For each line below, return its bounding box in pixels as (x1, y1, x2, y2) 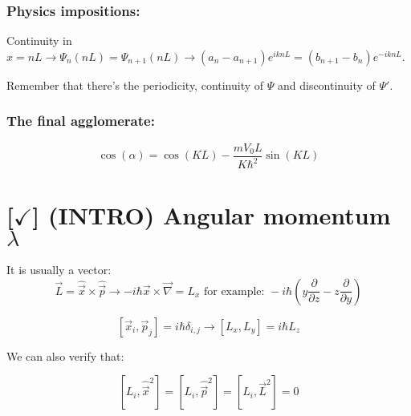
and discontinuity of (277, 76, 376, 93)
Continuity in (6, 32, 72, 49)
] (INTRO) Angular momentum (32, 199, 391, 232)
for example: (203, 285, 265, 297)
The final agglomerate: (6, 111, 155, 131)
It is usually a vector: (6, 261, 112, 278)
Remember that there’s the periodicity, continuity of (6, 76, 264, 93)
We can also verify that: (6, 347, 124, 364)
